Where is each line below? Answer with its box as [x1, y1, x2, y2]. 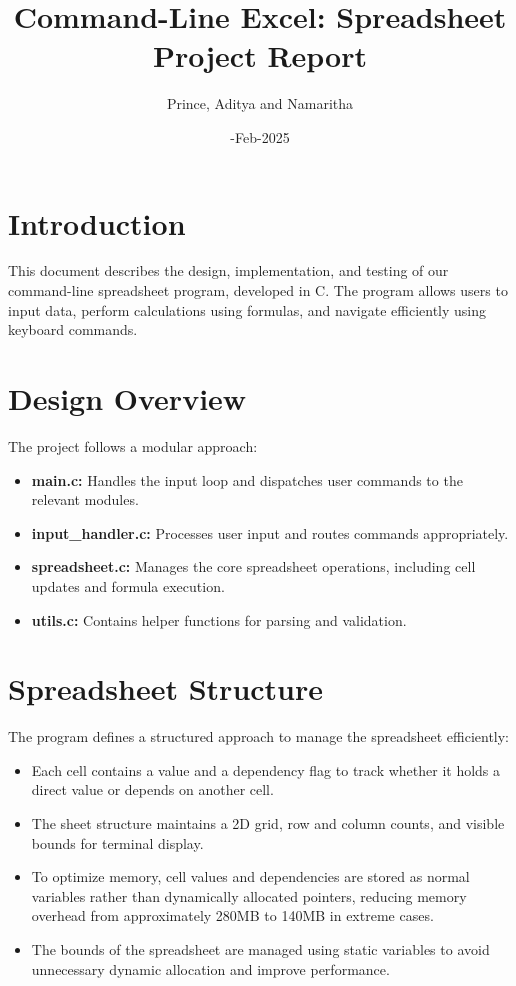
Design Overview [8, 378, 247, 418]
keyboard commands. [8, 319, 138, 340]
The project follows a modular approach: [8, 435, 258, 456]
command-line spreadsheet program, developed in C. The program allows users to [8, 280, 508, 301]
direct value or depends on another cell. [31, 779, 274, 800]
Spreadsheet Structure [8, 668, 324, 709]
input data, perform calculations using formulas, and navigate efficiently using [8, 299, 487, 320]
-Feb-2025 [230, 126, 290, 147]
